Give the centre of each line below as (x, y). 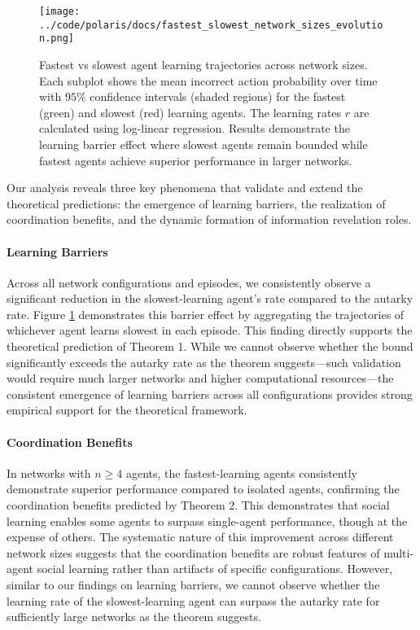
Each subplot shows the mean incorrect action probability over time (208, 80)
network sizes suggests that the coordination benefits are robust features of (193, 552)
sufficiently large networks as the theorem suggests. (134, 617)
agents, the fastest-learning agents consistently (241, 472)
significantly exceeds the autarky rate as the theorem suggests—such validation (204, 362)
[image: (60, 11)
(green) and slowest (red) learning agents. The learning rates (190, 112)
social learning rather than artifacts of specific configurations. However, (215, 569)
